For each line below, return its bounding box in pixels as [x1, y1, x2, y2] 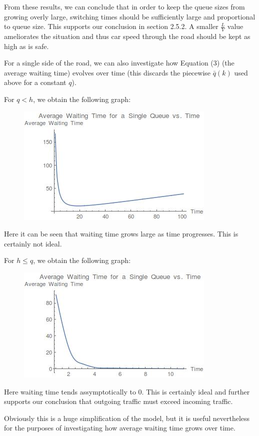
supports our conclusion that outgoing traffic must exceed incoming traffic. [4, 396, 233, 406]
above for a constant [4, 77, 66, 87]
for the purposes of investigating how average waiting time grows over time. [4, 422, 235, 433]
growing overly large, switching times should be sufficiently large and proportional [4, 11, 255, 21]
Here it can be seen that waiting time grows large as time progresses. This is [4, 228, 238, 239]
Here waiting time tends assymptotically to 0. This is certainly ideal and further [4, 386, 250, 396]
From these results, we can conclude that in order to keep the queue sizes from [4, 1, 245, 11]
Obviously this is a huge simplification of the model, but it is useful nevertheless [4, 412, 250, 423]
